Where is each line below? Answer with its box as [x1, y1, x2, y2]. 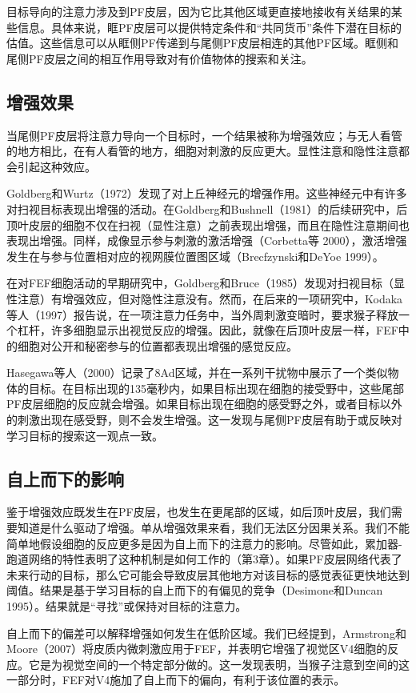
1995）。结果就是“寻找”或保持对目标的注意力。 [6, 598, 247, 615]
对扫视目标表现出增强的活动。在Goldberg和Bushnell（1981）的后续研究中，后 [6, 200, 408, 217]
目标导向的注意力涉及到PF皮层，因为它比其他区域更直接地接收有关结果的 [6, 3, 391, 19]
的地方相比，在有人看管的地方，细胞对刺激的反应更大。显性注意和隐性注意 [6, 142, 398, 159]
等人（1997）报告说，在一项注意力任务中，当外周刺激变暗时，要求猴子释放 [6, 306, 398, 322]
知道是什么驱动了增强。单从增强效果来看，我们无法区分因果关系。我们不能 [17, 519, 410, 536]
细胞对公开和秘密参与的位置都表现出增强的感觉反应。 [17, 337, 298, 354]
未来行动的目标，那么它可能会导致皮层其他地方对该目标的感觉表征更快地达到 [6, 566, 410, 583]
